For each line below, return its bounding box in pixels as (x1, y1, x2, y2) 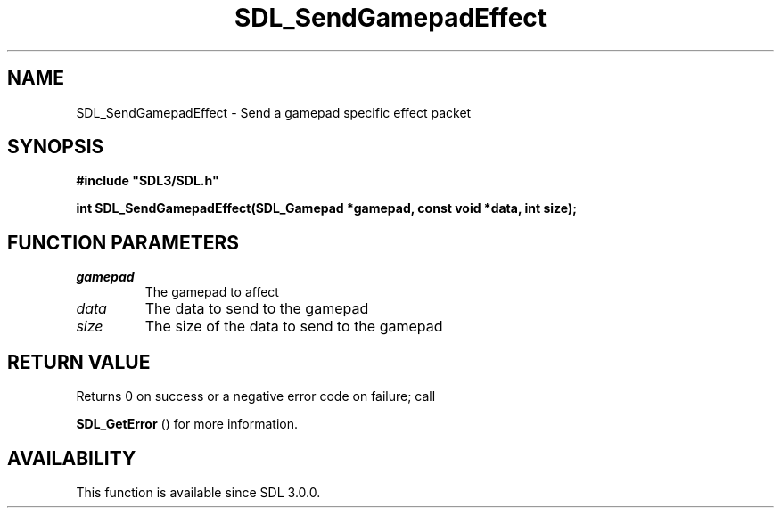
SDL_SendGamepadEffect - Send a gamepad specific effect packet (76, 104, 472, 120)
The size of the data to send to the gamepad (144, 317, 443, 336)
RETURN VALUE (7, 350, 151, 373)
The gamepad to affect (144, 284, 279, 300)
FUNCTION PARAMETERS (7, 231, 239, 254)
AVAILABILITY (7, 446, 136, 470)
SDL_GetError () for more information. (76, 416, 299, 432)
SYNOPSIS (7, 135, 104, 159)
